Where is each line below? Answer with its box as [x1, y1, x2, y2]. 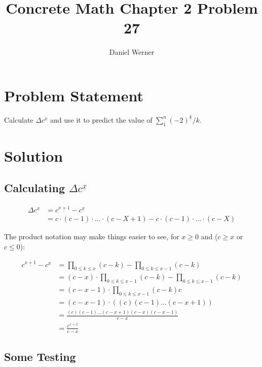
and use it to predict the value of [50, 114, 153, 125]
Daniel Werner [109, 47, 155, 57]
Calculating [4, 180, 65, 196]
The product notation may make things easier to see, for [4, 231, 179, 242]
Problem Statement [4, 85, 143, 105]
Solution [4, 145, 63, 166]
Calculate [4, 114, 33, 125]
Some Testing [4, 349, 76, 364]
